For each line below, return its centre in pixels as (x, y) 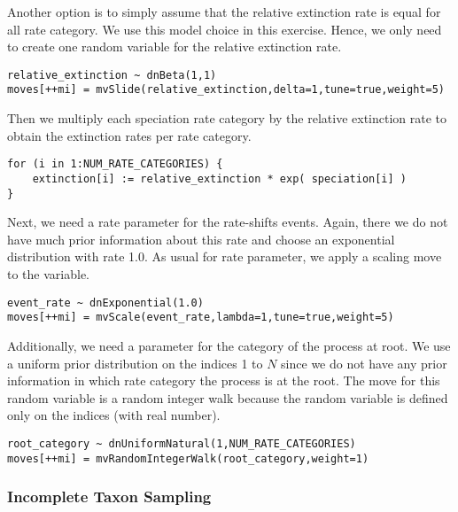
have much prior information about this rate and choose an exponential (201, 239)
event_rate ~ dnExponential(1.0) (105, 303)
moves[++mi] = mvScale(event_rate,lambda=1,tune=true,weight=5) (201, 318)
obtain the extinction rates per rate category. (129, 135)
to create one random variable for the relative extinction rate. (175, 47)
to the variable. (48, 274)
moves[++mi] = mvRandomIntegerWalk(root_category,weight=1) (188, 458)
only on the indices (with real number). (114, 415)
